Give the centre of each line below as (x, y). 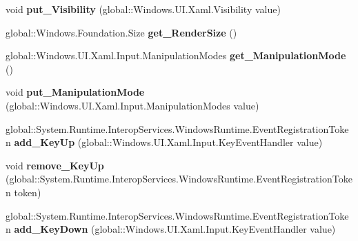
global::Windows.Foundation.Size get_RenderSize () (121, 32)
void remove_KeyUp (55, 165)
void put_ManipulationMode (75, 92)
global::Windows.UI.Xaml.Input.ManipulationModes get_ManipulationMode (176, 55)
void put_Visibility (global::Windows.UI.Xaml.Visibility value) (143, 9)
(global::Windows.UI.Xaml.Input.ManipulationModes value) (132, 105)
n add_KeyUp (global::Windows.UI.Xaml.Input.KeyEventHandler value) (164, 142)
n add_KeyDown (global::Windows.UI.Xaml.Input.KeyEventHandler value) (171, 229)
